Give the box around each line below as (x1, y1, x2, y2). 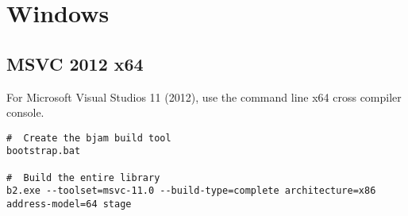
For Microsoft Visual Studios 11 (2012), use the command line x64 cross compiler (6, 88, 402, 105)
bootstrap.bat (6, 145, 81, 157)
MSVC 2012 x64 (6, 51, 144, 75)
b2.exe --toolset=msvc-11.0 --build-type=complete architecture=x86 (6, 185, 376, 197)
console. (6, 104, 44, 121)
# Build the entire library (6, 172, 160, 183)
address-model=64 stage (6, 199, 132, 210)
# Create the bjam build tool (6, 132, 171, 144)
